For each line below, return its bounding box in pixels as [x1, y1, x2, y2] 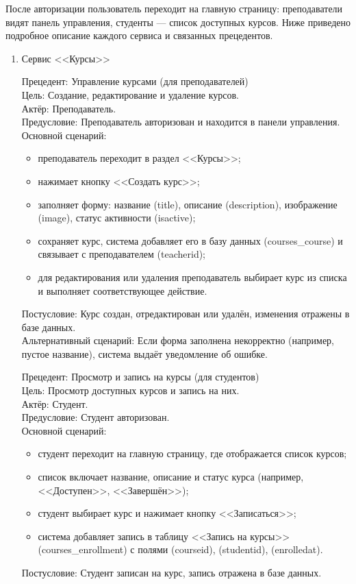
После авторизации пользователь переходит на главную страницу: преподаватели [5, 1, 343, 15]
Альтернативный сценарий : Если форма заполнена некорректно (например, [21, 333, 335, 348]
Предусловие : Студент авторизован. [21, 410, 170, 424]
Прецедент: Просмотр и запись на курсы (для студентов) [21, 369, 259, 384]
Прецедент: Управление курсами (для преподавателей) [21, 74, 249, 88]
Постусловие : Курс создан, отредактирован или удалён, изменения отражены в [21, 306, 350, 321]
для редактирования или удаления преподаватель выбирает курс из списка [38, 269, 347, 284]
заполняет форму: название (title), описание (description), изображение [38, 197, 338, 211]
